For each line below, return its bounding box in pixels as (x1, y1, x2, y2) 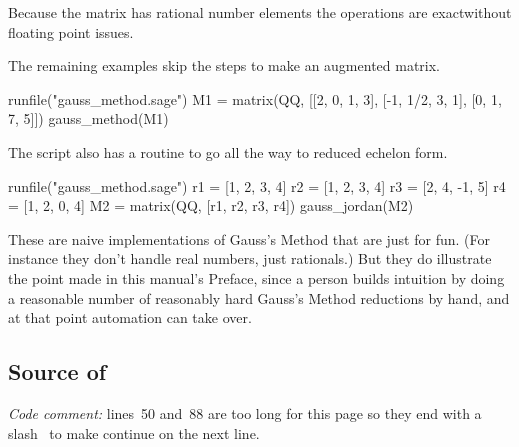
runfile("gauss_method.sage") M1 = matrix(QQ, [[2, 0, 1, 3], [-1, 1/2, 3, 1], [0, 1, (8, 88, 502, 109)
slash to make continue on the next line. (8, 422, 260, 443)
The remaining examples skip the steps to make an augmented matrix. (8, 55, 441, 76)
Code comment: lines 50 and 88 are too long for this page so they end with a (8, 402, 482, 423)
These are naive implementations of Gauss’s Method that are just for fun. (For (8, 228, 490, 249)
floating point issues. (8, 21, 134, 42)
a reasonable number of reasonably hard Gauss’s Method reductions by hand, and (8, 287, 510, 308)
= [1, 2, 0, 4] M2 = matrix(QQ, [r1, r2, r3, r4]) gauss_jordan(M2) (8, 195, 414, 216)
